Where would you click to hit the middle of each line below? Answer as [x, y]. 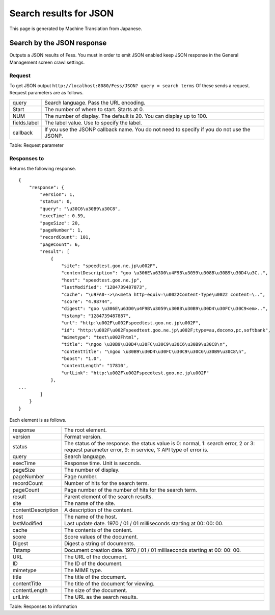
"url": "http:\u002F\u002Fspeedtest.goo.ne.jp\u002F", [131, 323]
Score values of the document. [101, 536]
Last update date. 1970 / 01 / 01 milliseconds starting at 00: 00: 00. [144, 523]
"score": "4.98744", [87, 301]
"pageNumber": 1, [62, 230]
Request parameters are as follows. [47, 93]
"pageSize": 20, [60, 223]
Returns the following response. [43, 168]
